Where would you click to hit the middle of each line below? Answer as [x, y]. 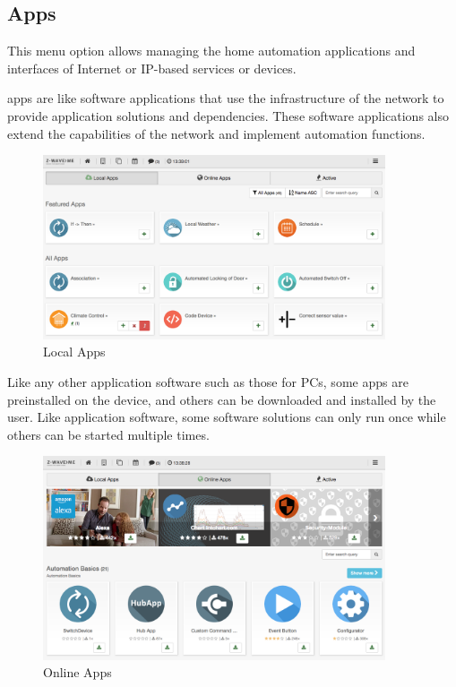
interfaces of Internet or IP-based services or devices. [152, 68]
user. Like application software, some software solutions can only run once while [227, 417]
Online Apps [77, 672]
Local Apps [74, 352]
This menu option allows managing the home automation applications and [211, 51]
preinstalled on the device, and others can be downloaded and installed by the [222, 399]
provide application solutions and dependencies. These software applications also [228, 115]
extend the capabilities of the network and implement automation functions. [216, 133]
